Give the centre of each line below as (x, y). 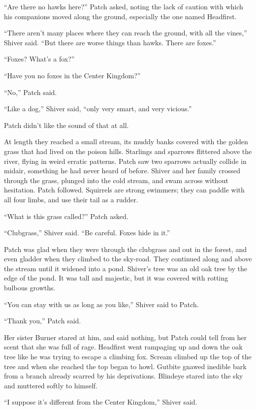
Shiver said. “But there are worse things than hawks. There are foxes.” (110, 42)
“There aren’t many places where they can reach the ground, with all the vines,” (126, 33)
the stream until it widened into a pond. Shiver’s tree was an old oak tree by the (126, 268)
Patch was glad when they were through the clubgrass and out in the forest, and (125, 249)
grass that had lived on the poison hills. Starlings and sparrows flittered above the (128, 151)
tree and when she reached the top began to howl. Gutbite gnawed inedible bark (125, 366)
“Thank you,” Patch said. (43, 321)
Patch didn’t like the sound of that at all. (66, 125)
